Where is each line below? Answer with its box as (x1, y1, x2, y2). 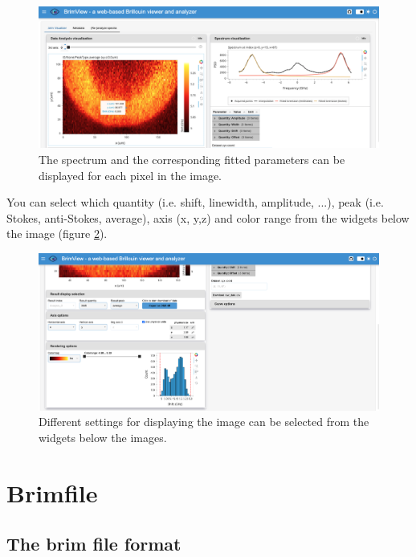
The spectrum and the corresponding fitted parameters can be (39, 150, 345, 167)
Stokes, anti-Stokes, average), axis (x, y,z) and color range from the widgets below (6, 209, 410, 226)
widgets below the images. (39, 428, 167, 445)
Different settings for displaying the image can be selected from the (39, 413, 369, 430)
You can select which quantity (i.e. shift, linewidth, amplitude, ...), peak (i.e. (6, 194, 384, 211)
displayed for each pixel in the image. (39, 166, 222, 183)
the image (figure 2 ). (6, 225, 108, 242)
